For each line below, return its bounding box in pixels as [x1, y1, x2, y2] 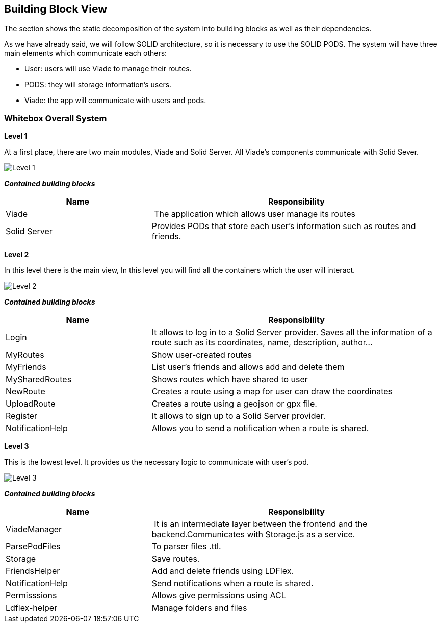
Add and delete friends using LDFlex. [151, 566, 294, 576]
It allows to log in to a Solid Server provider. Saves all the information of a [151, 327, 432, 338]
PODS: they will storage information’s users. [24, 80, 172, 89]
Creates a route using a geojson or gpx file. [151, 398, 317, 409]
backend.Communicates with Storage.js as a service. [151, 529, 355, 540]
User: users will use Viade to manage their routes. [24, 64, 192, 73]
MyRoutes [6, 349, 44, 360]
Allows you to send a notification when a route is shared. [151, 423, 369, 434]
